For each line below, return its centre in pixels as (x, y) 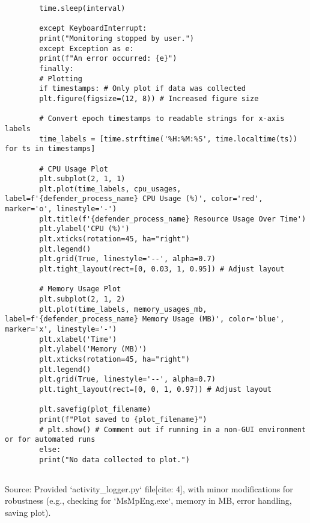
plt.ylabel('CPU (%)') (84, 229)
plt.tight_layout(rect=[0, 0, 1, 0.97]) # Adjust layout (155, 389)
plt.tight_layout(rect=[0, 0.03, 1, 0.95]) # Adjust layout (162, 269)
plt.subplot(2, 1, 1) (82, 179)
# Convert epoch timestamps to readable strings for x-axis (162, 119)
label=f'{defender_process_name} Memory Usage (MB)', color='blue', (145, 319)
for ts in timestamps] (50, 149)
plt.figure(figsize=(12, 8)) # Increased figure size (149, 98)
